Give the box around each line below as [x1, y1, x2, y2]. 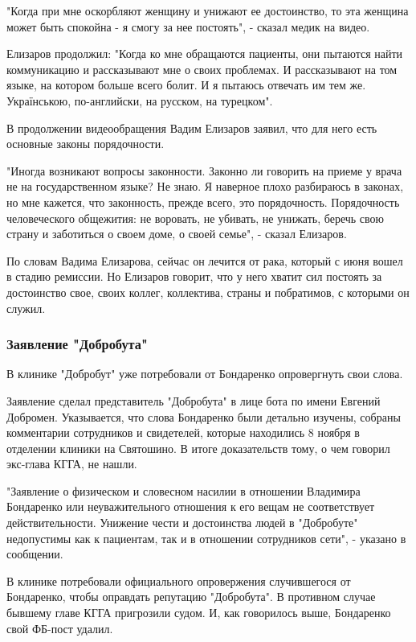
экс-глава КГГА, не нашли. [6, 455, 137, 472]
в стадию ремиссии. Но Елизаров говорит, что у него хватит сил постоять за [6, 268, 382, 285]
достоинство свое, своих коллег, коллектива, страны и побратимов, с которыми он [6, 283, 410, 300]
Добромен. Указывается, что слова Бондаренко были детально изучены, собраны [6, 408, 401, 425]
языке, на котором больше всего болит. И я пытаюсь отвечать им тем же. [6, 76, 366, 93]
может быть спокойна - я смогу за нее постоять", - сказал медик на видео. [6, 18, 370, 35]
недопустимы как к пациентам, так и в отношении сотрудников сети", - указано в [6, 529, 406, 546]
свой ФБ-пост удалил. [6, 619, 113, 636]
